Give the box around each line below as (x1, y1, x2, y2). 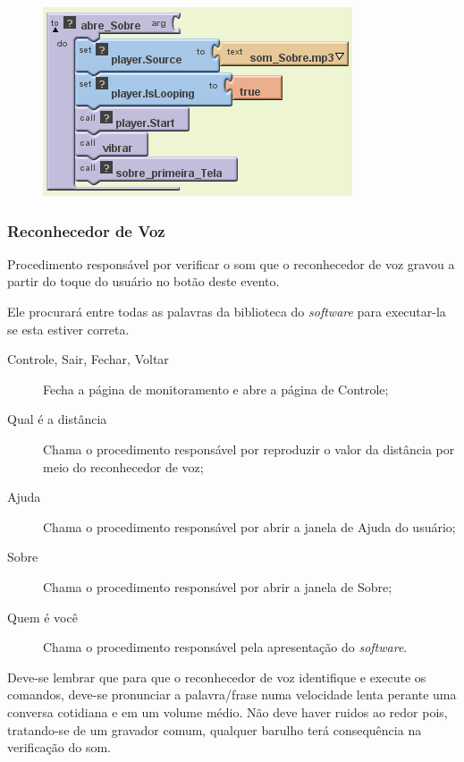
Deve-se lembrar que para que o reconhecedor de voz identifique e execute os (7, 667, 426, 686)
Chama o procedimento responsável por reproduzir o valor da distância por (43, 439, 455, 458)
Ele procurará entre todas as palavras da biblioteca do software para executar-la (7, 302, 446, 320)
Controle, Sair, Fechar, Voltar (7, 350, 169, 368)
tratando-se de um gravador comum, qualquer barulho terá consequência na (7, 720, 422, 739)
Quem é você (7, 607, 78, 626)
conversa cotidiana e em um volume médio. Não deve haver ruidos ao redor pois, (7, 702, 448, 721)
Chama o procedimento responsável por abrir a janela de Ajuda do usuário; (43, 517, 456, 536)
